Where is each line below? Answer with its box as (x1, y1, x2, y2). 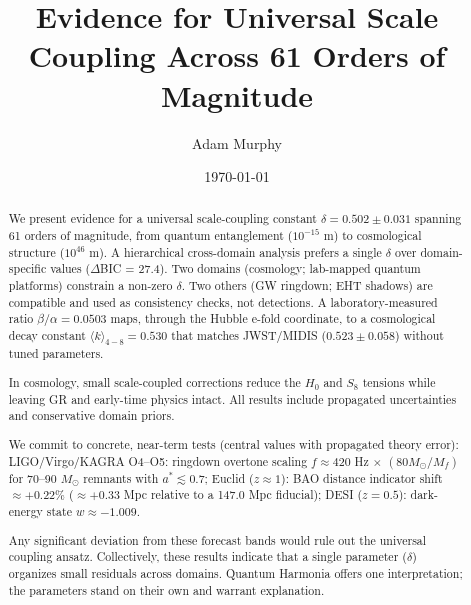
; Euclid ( (204, 469, 254, 486)
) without (395, 327, 444, 344)
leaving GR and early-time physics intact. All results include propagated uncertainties (8, 390, 457, 407)
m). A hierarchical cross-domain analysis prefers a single (89, 243, 382, 260)
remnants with (83, 469, 159, 486)
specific (8, 260, 47, 277)
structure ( (8, 243, 65, 260)
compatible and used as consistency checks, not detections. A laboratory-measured (8, 293, 438, 310)
